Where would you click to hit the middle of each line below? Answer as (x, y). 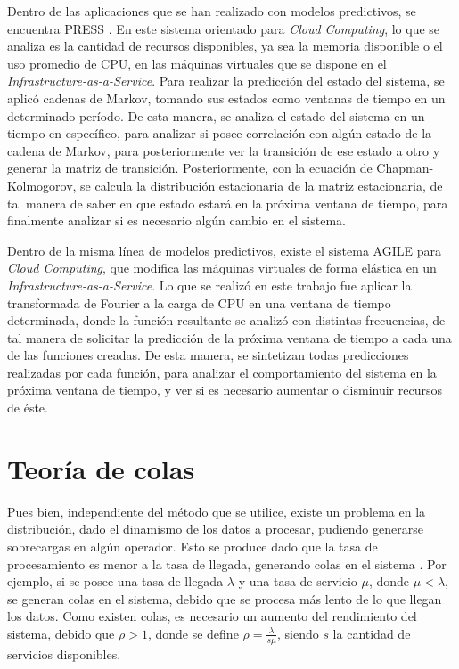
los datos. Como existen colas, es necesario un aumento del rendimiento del (212, 616)
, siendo (298, 633)
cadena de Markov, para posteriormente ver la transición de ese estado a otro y (224, 150)
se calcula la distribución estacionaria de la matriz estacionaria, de (262, 185)
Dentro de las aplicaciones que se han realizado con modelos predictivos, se (212, 11)
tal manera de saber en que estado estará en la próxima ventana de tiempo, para (228, 203)
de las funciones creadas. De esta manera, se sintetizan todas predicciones (208, 355)
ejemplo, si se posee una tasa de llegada (115, 581)
